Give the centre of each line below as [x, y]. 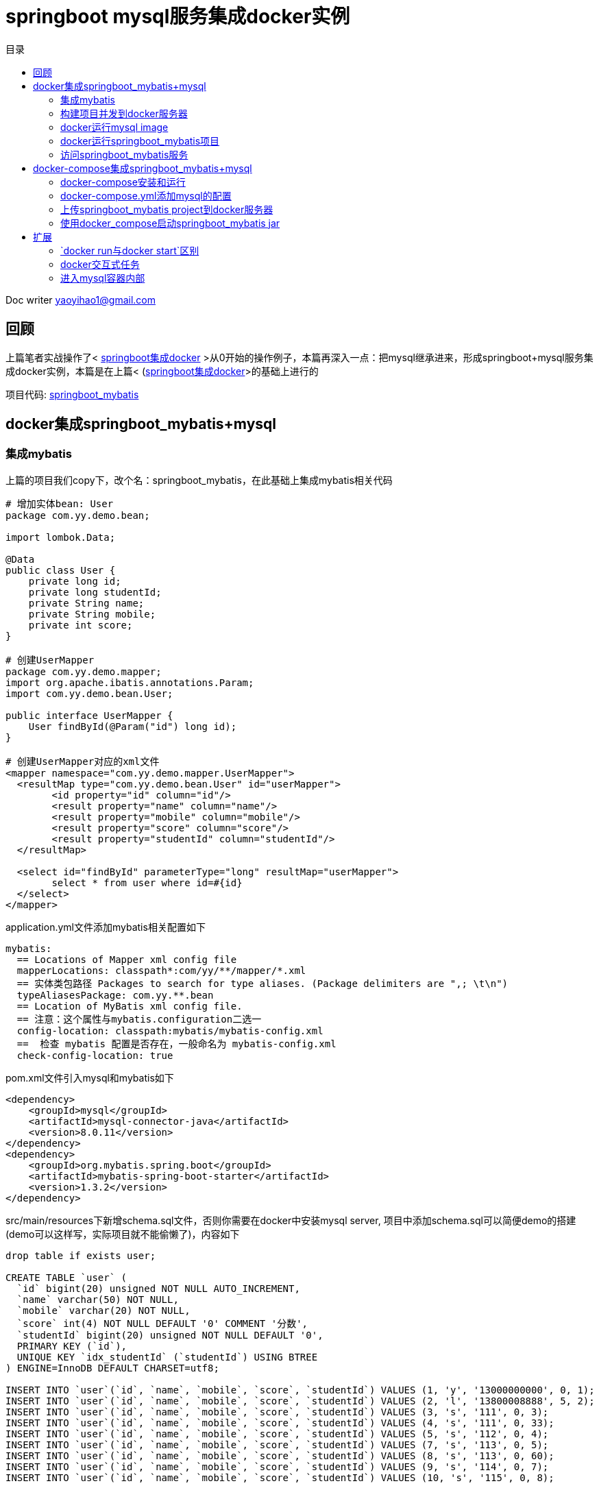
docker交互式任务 [100, 264]
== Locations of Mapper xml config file [127, 959]
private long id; [75, 581]
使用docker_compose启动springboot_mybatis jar [170, 223]
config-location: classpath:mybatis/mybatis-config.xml [170, 1030]
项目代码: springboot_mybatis [72, 394]
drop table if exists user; [81, 1255]
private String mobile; [92, 614]
